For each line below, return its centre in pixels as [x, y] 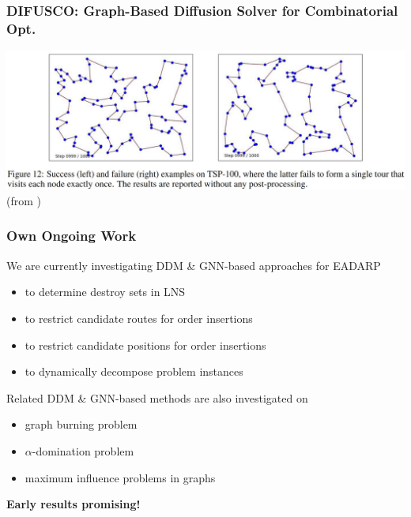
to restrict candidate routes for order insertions [139, 318]
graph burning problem [81, 424]
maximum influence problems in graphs [120, 477]
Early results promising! [74, 504]
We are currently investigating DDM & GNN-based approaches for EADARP [194, 265]
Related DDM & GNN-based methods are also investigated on [157, 397]
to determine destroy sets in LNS [105, 292]
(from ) [24, 200]
